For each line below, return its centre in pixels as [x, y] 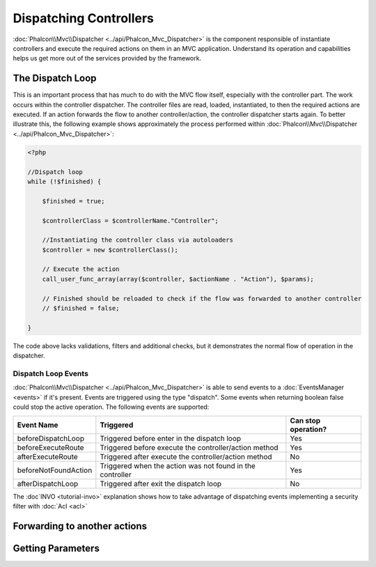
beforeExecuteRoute [50, 447]
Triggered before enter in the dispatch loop [171, 438]
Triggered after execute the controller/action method [186, 456]
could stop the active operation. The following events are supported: [111, 407]
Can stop [305, 420]
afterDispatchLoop [48, 483]
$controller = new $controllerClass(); [110, 250]
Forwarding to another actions [80, 526]
